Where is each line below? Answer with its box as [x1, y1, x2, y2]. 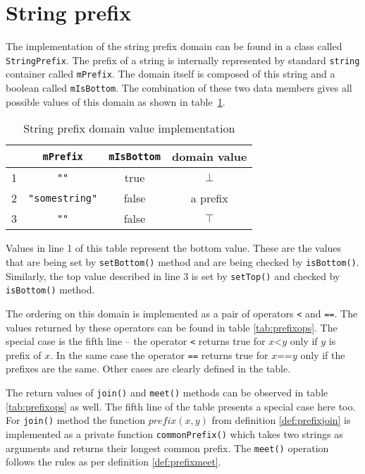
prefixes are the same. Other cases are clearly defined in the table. [6, 361, 291, 376]
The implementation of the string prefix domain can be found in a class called [6, 39, 342, 54]
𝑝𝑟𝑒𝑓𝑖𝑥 [148, 416, 177, 427]
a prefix [190, 190, 228, 207]
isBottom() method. [6, 282, 95, 297]
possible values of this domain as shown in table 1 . [6, 94, 225, 109]
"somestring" [28, 192, 98, 204]
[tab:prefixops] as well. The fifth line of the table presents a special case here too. [6, 399, 356, 413]
